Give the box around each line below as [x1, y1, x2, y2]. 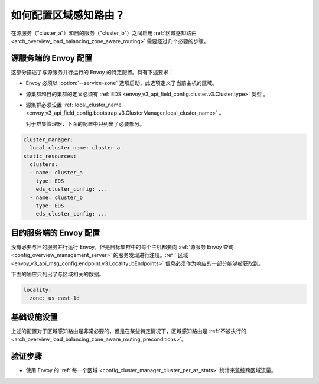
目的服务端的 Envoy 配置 [11, 227, 100, 237]
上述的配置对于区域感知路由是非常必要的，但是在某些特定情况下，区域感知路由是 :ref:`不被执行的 [11, 327, 246, 334]
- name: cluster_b [30, 194, 83, 201]
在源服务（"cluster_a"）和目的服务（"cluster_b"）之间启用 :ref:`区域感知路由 [11, 30, 197, 37]
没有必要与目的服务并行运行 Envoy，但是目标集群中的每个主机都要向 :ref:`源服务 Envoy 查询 [11, 243, 234, 250]
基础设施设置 [11, 312, 58, 322]
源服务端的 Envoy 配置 [11, 53, 93, 63]
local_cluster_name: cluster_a [30, 145, 121, 151]
